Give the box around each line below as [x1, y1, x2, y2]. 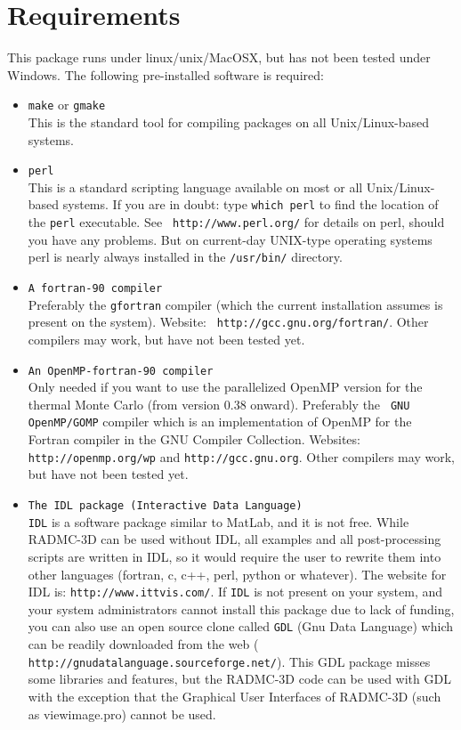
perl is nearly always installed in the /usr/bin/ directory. [28, 247, 343, 266]
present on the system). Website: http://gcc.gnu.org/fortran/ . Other [28, 312, 429, 331]
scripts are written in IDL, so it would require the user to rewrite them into [28, 547, 441, 565]
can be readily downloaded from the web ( [28, 635, 259, 653]
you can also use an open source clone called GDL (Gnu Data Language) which [28, 617, 454, 636]
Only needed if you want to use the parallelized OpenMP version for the [28, 377, 423, 396]
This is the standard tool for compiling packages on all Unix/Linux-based [28, 112, 430, 131]
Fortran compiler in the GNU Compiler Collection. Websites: [28, 430, 360, 449]
